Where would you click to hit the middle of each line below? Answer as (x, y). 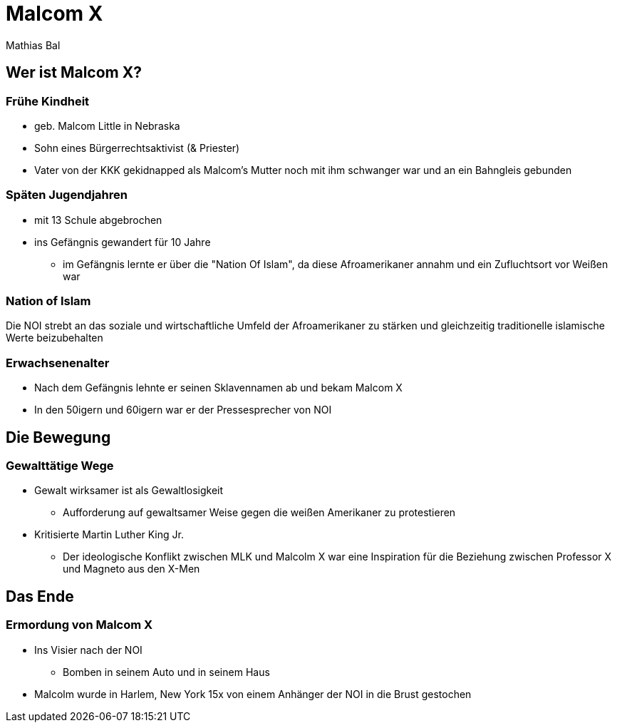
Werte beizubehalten (55, 338)
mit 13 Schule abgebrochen (98, 220)
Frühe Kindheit (48, 101)
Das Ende (40, 596)
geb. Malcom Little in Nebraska (107, 125)
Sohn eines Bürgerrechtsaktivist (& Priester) (137, 148)
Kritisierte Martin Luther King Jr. (109, 535)
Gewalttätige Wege (60, 466)
